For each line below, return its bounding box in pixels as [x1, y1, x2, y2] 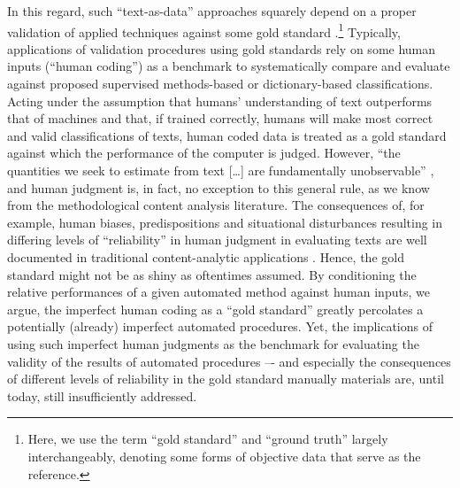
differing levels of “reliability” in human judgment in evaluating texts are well [7, 230, 427, 249]
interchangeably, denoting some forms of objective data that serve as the [27, 446, 421, 465]
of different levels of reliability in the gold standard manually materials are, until [7, 369, 444, 388]
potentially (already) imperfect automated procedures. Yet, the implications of [7, 317, 433, 336]
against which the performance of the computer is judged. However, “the [7, 143, 401, 162]
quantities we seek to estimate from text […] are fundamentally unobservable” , [7, 161, 434, 179]
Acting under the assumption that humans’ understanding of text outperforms [7, 91, 433, 110]
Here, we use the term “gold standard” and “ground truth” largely [27, 430, 388, 448]
